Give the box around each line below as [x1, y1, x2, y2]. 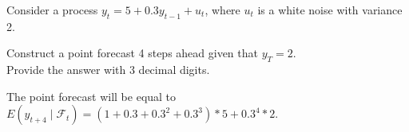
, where [204, 2, 240, 17]
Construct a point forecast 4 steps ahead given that [6, 45, 258, 61]
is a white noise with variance [257, 2, 403, 17]
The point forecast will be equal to [6, 87, 177, 104]
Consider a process [6, 2, 98, 17]
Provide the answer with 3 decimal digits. [6, 61, 210, 78]
